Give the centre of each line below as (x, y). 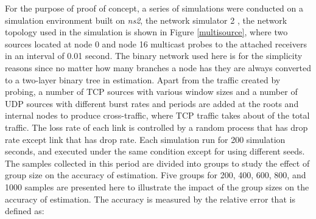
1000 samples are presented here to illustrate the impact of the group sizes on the (157, 186)
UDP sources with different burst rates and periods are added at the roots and (152, 103)
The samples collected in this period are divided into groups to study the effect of (157, 163)
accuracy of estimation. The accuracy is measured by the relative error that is (150, 199)
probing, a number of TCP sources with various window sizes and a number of (151, 92)
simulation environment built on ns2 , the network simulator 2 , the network (146, 20)
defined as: (25, 211)
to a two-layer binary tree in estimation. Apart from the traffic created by (143, 79)
